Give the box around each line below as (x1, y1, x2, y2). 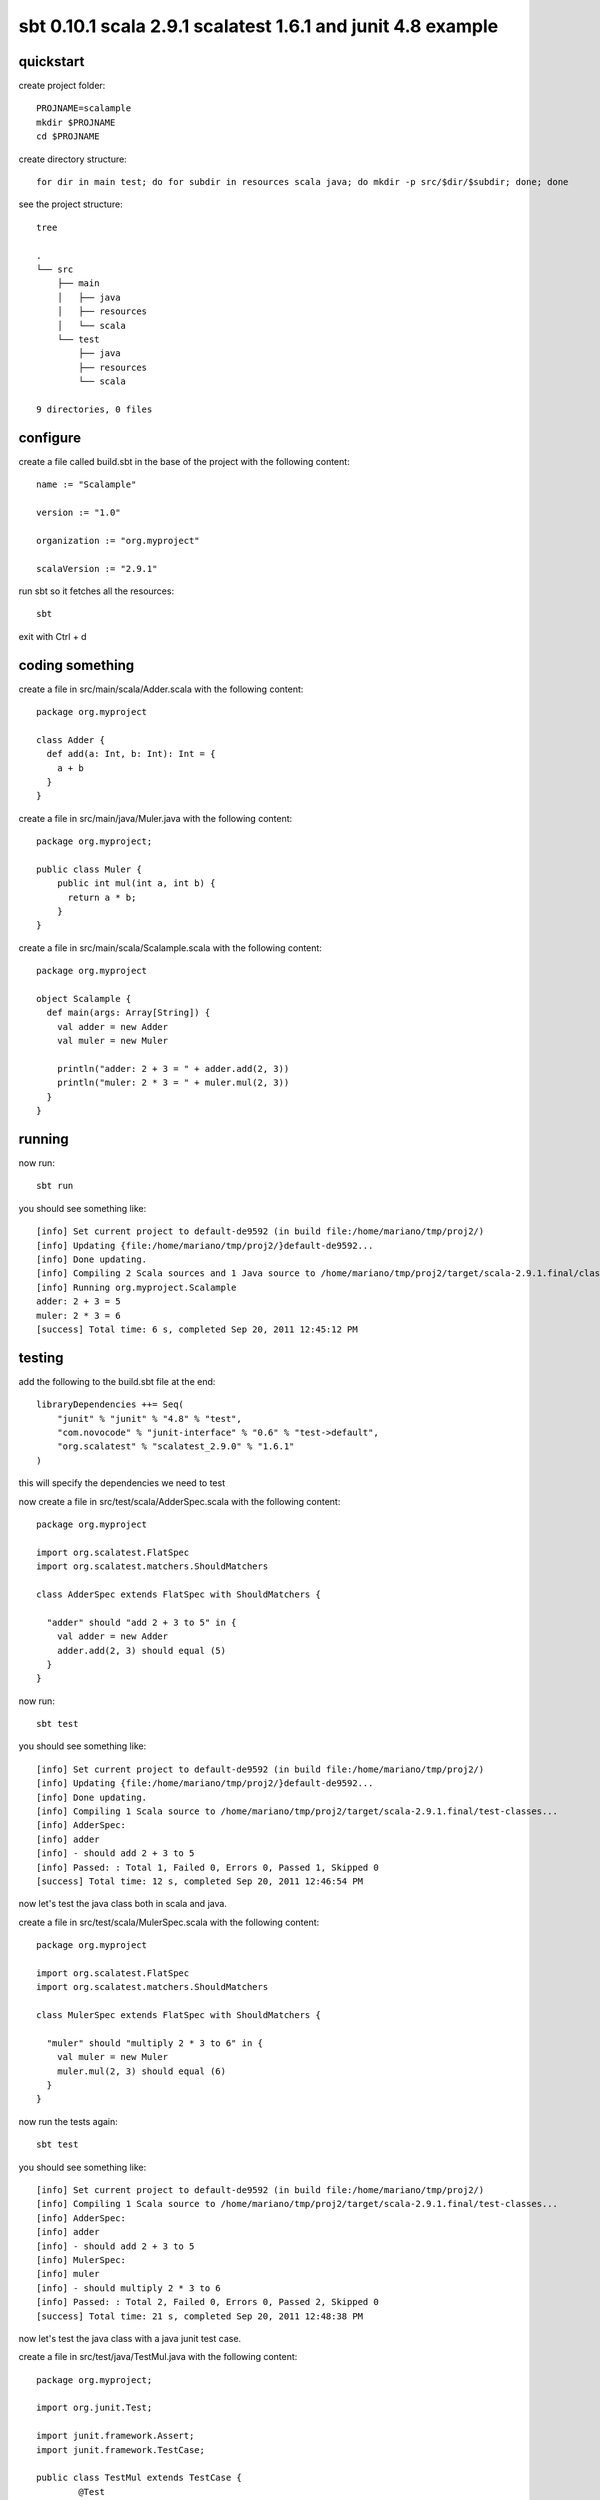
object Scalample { (36, 993, 132, 1005)
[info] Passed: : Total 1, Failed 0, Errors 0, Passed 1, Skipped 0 (36, 1861, 379, 1873)
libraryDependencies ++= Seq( (36, 1399, 185, 1410)
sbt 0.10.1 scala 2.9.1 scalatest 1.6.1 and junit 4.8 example (18, 15, 499, 37)
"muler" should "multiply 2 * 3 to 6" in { (46, 2037, 264, 2049)
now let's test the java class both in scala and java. (18, 1898, 227, 1910)
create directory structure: (18, 153, 127, 165)
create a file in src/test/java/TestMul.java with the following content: (18, 2351, 298, 2363)
